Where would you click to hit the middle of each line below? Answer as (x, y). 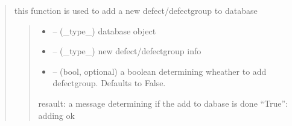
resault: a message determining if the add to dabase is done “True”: (163, 103)
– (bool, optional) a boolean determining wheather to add (160, 71)
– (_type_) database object (104, 30)
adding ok (56, 115)
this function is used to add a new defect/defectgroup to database (136, 10)
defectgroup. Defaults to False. (109, 83)
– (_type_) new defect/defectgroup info (127, 51)
